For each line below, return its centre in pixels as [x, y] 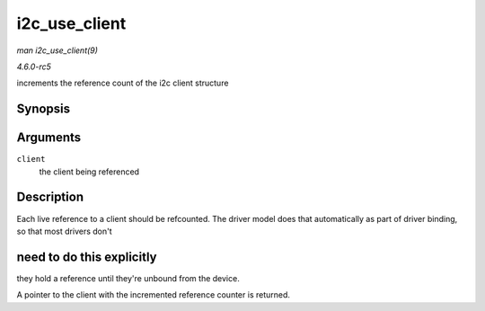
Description [50, 197]
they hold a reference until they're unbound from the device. [128, 278]
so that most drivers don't [64, 231]
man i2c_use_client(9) [57, 50]
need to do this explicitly [87, 257]
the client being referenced [89, 172]
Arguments [49, 138]
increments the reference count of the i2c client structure [123, 83]
